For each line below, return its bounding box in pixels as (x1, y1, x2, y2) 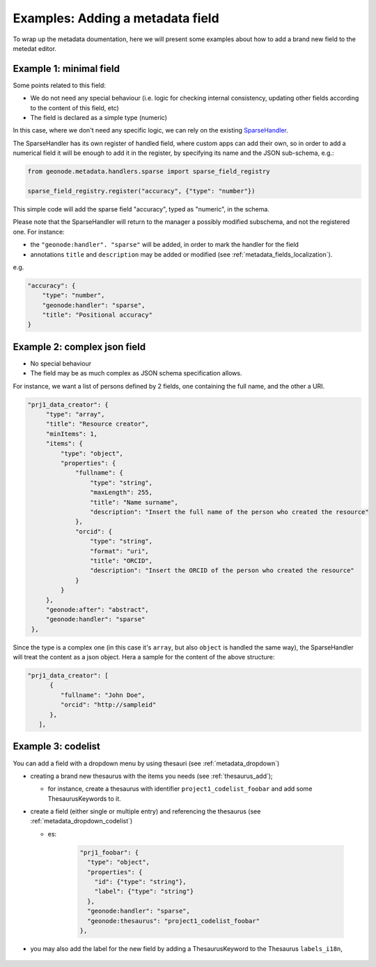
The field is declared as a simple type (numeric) (30, 114, 167, 122)
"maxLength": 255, (89, 488, 153, 497)
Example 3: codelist (13, 740, 101, 753)
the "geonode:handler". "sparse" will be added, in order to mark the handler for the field (30, 241, 299, 249)
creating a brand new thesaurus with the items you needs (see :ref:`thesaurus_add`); (30, 772, 273, 780)
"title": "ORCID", (89, 557, 153, 564)
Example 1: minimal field (13, 63, 120, 75)
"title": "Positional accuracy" (42, 311, 153, 319)
